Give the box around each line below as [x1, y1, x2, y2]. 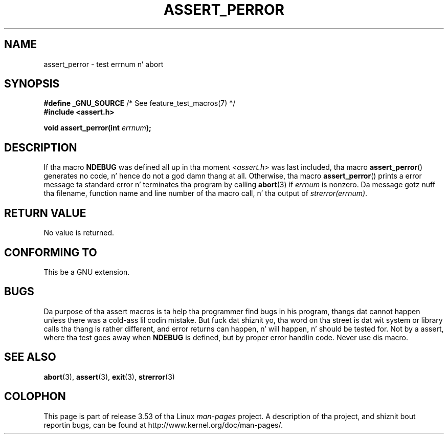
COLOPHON [4, 390, 66, 403]
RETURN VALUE [4, 206, 86, 220]
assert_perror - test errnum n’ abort [43, 59, 164, 69]
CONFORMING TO [4, 246, 97, 259]
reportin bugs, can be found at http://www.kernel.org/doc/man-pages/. [43, 420, 283, 429]
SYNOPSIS [4, 77, 60, 91]
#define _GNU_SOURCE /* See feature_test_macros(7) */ [43, 99, 236, 108]
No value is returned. [43, 228, 115, 237]
